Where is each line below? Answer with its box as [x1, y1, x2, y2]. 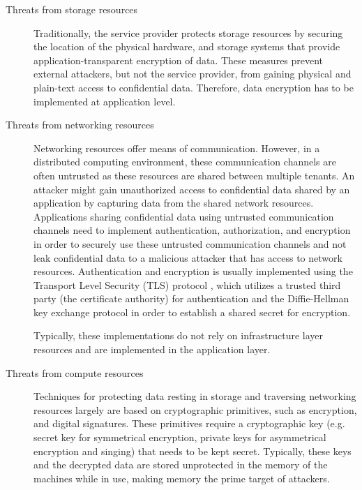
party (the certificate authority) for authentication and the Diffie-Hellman [33, 291, 349, 306]
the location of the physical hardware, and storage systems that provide [33, 39, 340, 54]
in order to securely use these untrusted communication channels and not [33, 236, 347, 251]
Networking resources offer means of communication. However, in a [33, 140, 320, 155]
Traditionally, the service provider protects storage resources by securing [33, 25, 343, 40]
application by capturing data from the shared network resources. [33, 195, 314, 210]
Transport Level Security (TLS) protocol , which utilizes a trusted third [33, 277, 341, 292]
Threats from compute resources [6, 365, 144, 380]
